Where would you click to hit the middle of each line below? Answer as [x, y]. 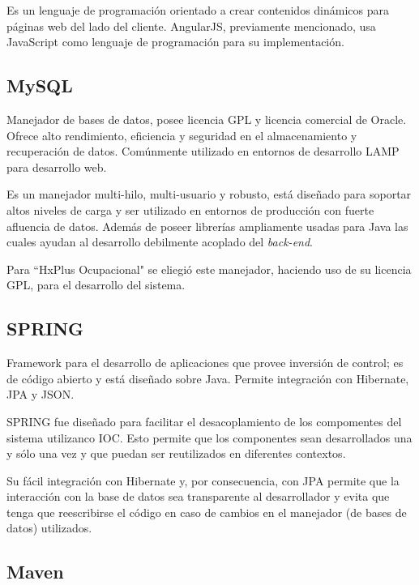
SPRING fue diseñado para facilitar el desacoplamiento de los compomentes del [204, 421]
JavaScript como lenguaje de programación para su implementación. [175, 42]
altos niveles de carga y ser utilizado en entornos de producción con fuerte [190, 209]
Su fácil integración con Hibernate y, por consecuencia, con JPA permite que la [203, 480]
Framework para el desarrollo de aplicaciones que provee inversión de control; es [205, 363]
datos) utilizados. [49, 528]
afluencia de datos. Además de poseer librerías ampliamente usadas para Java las [207, 226]
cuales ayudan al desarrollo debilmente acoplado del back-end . [160, 242]
